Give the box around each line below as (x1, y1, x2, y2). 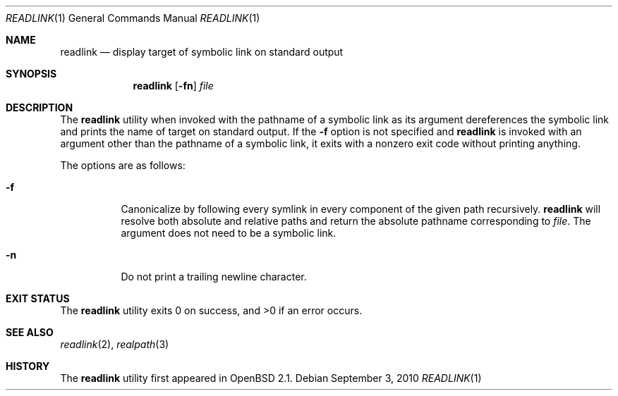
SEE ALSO (6, 326, 54, 338)
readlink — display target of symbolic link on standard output (60, 46, 344, 58)
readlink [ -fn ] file (133, 80, 214, 92)
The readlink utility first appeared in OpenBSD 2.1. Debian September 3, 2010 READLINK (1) (60, 372, 482, 384)
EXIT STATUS (6, 292, 70, 304)
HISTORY (6, 360, 50, 372)
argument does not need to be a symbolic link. (121, 227, 337, 239)
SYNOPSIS (6, 68, 57, 80)
